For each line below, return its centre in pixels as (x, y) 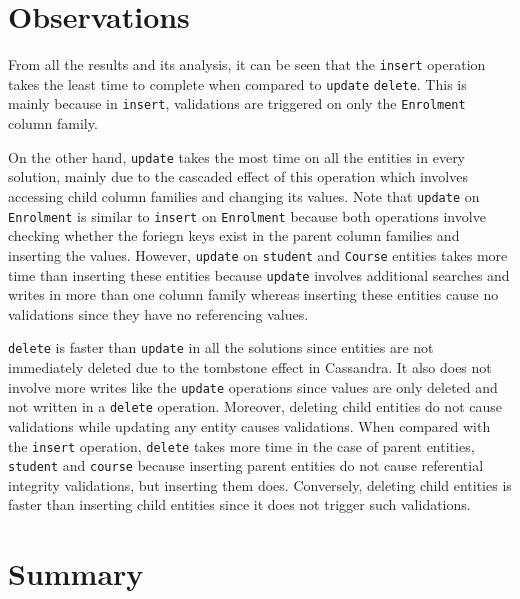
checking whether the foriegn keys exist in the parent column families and (234, 235)
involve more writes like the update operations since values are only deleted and (253, 386)
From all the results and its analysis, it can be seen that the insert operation (247, 64)
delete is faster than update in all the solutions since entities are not (221, 347)
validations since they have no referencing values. (158, 313)
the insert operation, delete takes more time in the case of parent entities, (241, 445)
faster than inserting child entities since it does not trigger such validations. (239, 504)
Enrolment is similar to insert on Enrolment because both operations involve (247, 215)
